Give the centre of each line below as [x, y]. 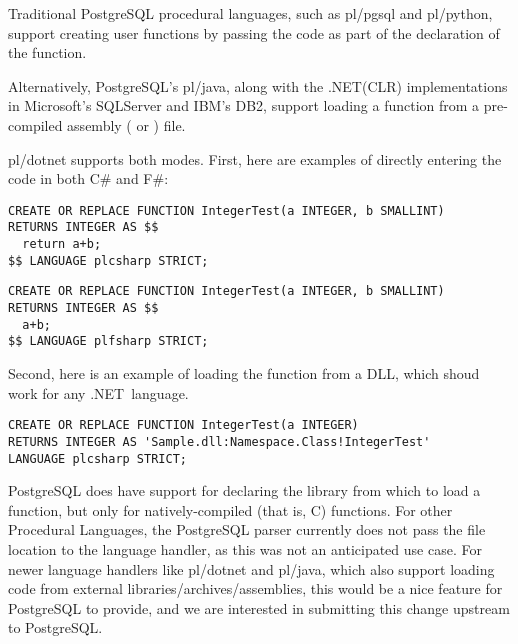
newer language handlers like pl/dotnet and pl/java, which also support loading [251, 568]
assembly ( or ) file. [126, 124]
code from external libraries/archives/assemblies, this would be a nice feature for [255, 588]
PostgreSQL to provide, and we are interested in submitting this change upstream [259, 607]
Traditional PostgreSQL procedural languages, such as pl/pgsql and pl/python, [250, 13]
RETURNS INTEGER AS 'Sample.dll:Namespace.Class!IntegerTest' [219, 441]
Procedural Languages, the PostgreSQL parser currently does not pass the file [247, 529]
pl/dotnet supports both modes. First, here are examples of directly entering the [255, 158]
